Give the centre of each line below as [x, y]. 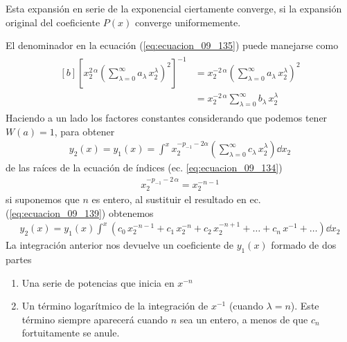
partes [19, 259]
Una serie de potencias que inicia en [98, 282]
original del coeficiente [53, 22]
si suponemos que [43, 199]
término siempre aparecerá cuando [95, 319]
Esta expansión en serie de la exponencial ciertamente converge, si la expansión [174, 8]
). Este [305, 306]
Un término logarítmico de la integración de [115, 306]
